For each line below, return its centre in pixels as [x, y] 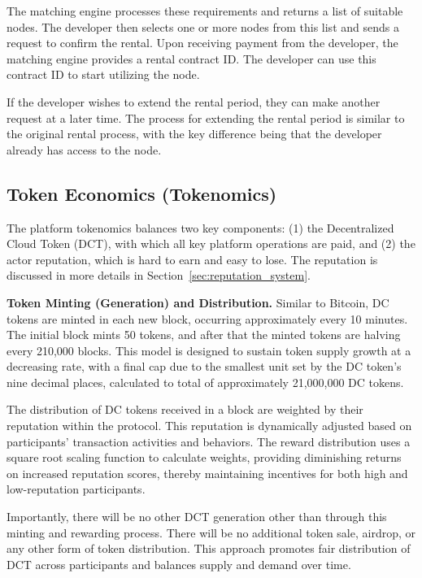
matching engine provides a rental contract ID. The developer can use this [191, 58]
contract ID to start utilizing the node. [103, 74]
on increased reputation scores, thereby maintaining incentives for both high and [207, 473]
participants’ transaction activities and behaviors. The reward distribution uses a [209, 441]
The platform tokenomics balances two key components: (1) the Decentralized [200, 227]
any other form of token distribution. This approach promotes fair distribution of [209, 548]
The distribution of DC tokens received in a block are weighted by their [185, 409]
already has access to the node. [84, 149]
